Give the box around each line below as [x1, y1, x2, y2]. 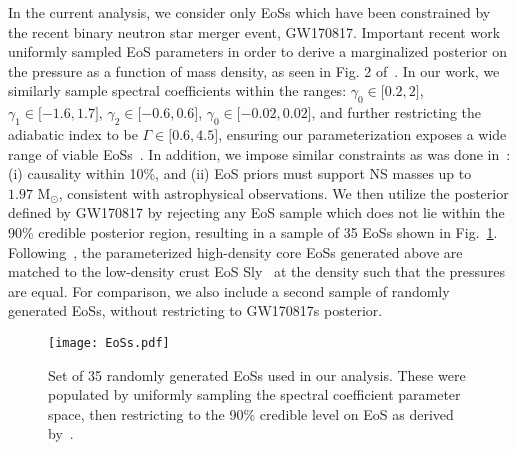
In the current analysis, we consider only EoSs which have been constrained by [8, 2, 491, 22]
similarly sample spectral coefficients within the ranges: [8, 80, 347, 101]
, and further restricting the [311, 102, 481, 123]
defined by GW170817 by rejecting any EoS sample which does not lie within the [8, 202, 505, 223]
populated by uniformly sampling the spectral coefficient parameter [48, 384, 461, 405]
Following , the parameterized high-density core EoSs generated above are [8, 241, 463, 262]
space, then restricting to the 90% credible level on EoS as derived [48, 403, 454, 424]
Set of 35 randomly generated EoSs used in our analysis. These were [48, 364, 466, 385]
